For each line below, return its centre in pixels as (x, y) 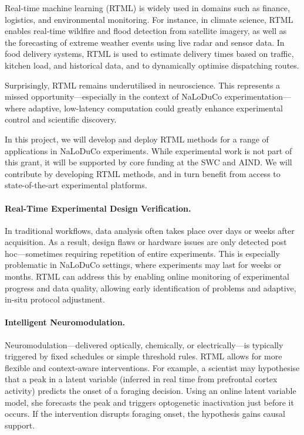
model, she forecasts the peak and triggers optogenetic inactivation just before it (149, 402)
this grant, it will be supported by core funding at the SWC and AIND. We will (148, 162)
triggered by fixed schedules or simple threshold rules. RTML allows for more (143, 356)
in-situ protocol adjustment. (55, 299)
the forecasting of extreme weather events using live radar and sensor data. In (145, 42)
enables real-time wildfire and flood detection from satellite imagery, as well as (146, 31)
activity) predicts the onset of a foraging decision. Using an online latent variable (151, 391)
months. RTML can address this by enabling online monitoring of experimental (147, 276)
